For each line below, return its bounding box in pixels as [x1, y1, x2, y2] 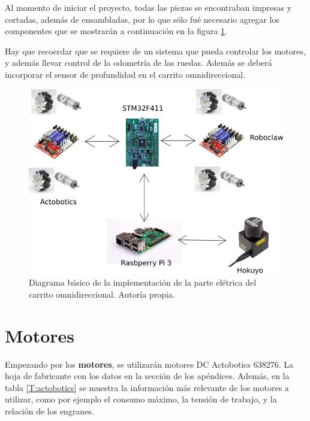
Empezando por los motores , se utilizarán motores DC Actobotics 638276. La [5, 358, 294, 370]
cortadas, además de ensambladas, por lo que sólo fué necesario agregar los [5, 13, 280, 25]
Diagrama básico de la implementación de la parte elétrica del [29, 276, 257, 289]
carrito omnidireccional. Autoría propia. [29, 287, 175, 300]
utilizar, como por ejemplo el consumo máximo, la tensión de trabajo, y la [5, 393, 277, 405]
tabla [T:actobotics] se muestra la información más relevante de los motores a [5, 381, 289, 393]
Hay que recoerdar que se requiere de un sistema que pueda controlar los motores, [5, 44, 306, 57]
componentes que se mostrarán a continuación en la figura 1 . [5, 25, 227, 37]
